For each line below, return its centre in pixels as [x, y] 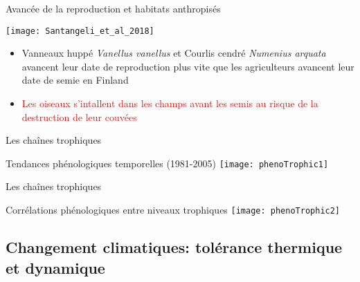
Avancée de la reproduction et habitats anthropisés [113, 8]
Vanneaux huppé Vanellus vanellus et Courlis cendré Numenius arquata [174, 53]
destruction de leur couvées [79, 116]
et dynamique [55, 267]
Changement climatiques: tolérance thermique [174, 247]
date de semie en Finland [75, 80]
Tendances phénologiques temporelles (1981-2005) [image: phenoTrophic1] [167, 163]
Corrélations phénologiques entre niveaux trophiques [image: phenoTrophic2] [173, 210]
